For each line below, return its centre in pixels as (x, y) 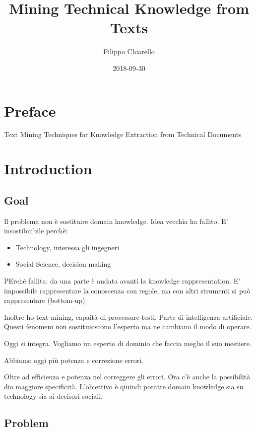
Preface (30, 110)
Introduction (48, 169)
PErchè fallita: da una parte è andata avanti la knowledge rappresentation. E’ (122, 280)
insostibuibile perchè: (36, 231)
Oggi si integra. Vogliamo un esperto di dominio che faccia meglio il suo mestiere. (128, 343)
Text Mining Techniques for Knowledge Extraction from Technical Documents (123, 134)
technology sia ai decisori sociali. (53, 396)
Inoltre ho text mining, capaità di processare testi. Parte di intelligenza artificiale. (128, 317)
